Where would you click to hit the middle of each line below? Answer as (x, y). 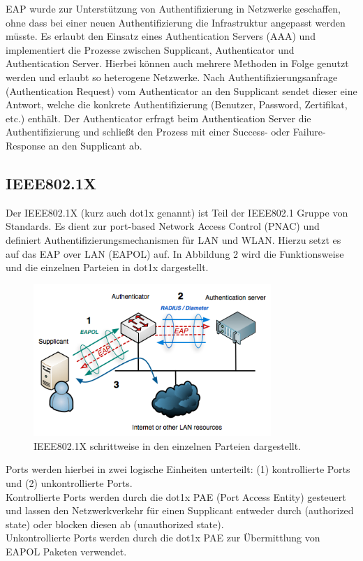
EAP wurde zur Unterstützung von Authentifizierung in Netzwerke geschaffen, (173, 8)
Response (25, 145)
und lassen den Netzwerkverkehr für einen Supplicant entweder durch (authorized (180, 510)
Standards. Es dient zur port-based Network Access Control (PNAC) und (163, 226)
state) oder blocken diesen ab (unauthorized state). (115, 524)
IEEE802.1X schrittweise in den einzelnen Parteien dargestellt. (168, 445)
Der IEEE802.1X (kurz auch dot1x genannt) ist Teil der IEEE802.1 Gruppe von (177, 212)
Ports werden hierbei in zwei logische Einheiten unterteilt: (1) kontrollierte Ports (178, 469)
